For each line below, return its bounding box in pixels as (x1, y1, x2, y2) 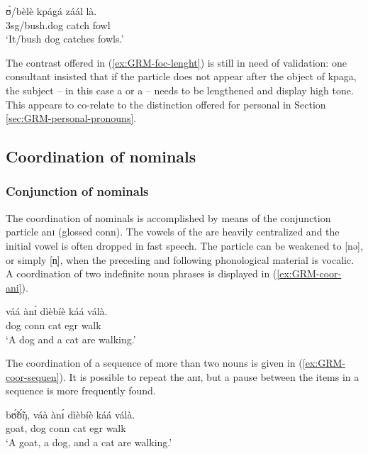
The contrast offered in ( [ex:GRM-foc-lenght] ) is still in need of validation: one (6, 55, 347, 70)
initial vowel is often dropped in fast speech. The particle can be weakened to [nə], (6, 238, 363, 253)
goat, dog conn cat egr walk (6, 421, 126, 436)
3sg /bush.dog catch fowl (6, 17, 111, 32)
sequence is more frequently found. (6, 383, 156, 398)
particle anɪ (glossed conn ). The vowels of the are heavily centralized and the (6, 224, 340, 239)
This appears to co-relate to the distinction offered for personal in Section (6, 96, 326, 111)
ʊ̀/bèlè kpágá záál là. (6, 4, 97, 18)
